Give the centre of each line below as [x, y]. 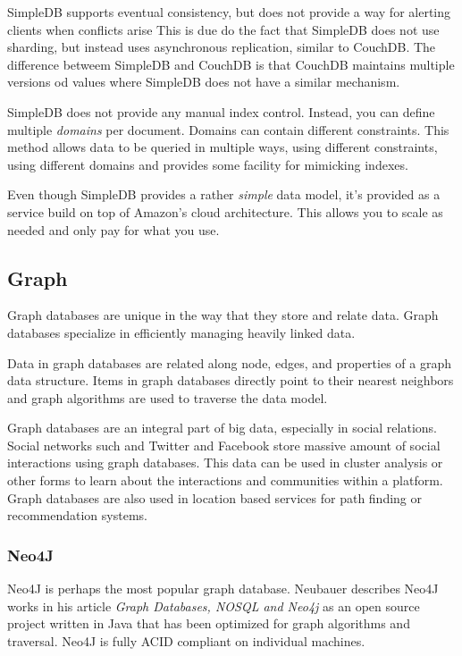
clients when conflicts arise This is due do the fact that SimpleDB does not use [223, 29]
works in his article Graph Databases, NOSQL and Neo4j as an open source [214, 606]
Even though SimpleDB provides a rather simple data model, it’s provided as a [224, 194]
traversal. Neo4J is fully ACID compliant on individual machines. [186, 640]
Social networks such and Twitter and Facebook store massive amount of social [224, 445]
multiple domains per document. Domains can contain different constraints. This [228, 129]
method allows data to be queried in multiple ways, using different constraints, [223, 147]
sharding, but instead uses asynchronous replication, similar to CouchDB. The [222, 47]
